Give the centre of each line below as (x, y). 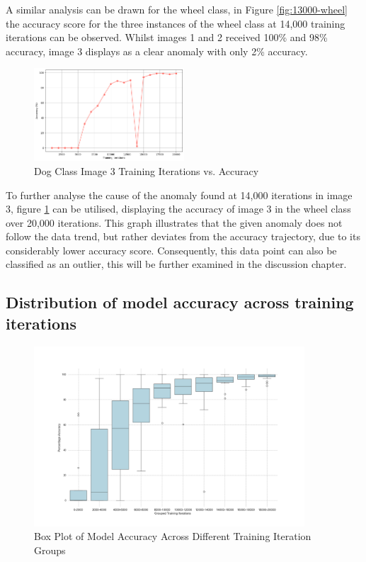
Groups (50, 550)
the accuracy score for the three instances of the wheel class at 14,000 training (176, 23)
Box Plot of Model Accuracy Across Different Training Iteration (173, 536)
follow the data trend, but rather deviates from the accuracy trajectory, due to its (183, 236)
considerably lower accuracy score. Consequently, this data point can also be (171, 250)
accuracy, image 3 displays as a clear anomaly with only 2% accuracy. (157, 51)
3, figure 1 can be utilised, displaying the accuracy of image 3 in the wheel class (178, 209)
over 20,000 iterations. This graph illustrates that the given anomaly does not (174, 222)
